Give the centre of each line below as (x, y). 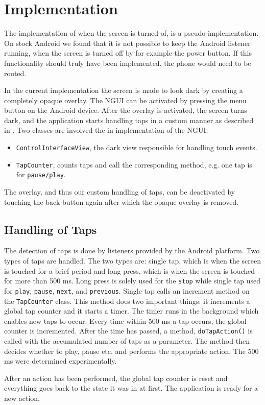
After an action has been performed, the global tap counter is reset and (116, 378)
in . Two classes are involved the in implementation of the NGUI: (106, 130)
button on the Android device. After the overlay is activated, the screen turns (126, 110)
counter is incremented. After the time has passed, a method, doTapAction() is (128, 331)
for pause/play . (41, 174)
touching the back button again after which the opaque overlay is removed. (122, 201)
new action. (22, 398)
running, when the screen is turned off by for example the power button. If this (128, 53)
